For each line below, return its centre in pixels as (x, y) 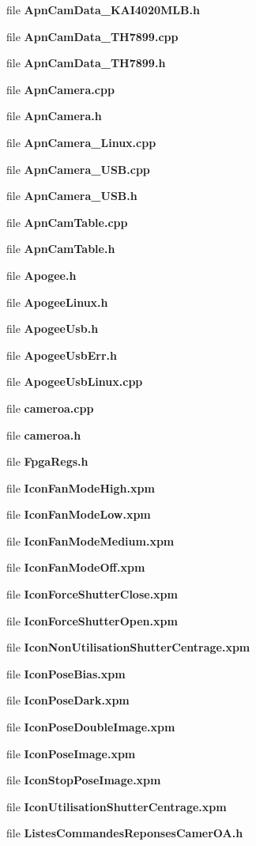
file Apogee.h (41, 275)
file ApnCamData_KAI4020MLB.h (103, 9)
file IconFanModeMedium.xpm (90, 540)
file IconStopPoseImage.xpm (84, 780)
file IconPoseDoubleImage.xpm (91, 727)
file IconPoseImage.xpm (71, 753)
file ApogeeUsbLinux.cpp (75, 381)
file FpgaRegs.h (47, 461)
